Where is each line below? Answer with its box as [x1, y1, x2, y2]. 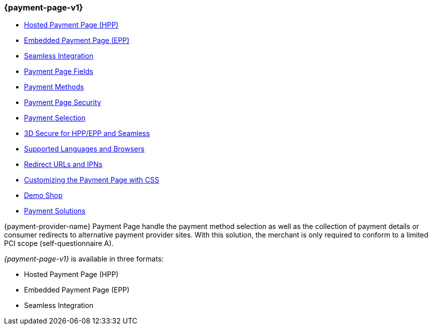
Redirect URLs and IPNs [24, 160, 102, 169]
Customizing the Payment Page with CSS [24, 175, 159, 184]
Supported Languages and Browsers [24, 144, 144, 153]
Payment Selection [24, 113, 86, 122]
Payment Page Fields [24, 67, 93, 76]
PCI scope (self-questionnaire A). [4, 239, 114, 248]
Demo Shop [24, 191, 63, 200]
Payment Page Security [24, 98, 101, 107]
